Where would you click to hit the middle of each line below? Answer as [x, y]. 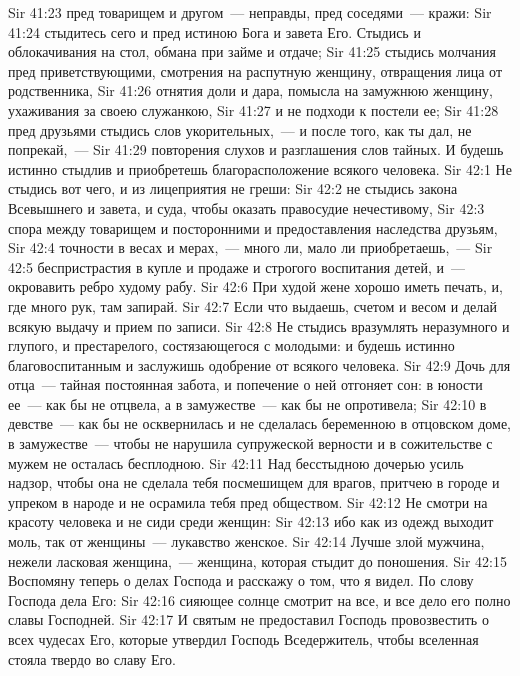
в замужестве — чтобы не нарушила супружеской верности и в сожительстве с [250, 443]
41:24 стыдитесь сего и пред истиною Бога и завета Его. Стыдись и [214, 31]
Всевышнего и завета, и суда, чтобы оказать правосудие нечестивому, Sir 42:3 [246, 207]
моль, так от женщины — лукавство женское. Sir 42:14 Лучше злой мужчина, [246, 541]
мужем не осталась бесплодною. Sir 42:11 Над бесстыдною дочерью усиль [236, 462]
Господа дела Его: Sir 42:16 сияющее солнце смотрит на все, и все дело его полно [259, 599]
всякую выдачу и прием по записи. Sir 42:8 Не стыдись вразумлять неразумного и [259, 325]
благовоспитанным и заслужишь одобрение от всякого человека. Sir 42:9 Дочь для [259, 364]
